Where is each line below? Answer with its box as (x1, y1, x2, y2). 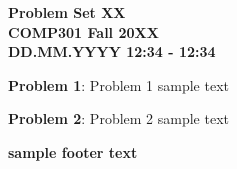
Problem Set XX (8, 2, 126, 22)
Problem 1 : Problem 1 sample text (8, 74, 229, 95)
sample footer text (8, 141, 138, 162)
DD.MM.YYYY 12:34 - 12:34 (8, 41, 216, 62)
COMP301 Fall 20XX (8, 21, 159, 42)
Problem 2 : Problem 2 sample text (8, 108, 229, 129)
